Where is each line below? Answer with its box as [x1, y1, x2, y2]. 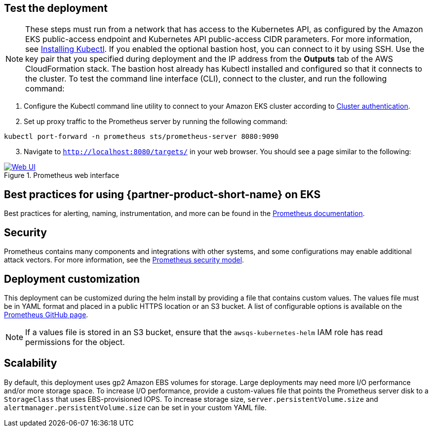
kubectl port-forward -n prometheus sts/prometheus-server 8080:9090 [4, 132, 279, 141]
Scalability [4, 357, 57, 370]
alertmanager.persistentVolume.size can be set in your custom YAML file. [4, 403, 267, 412]
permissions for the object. [25, 337, 125, 347]
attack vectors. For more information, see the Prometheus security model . [4, 256, 244, 264]
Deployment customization [4, 272, 140, 285]
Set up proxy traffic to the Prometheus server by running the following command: [24, 117, 288, 126]
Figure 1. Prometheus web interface [4, 171, 119, 180]
